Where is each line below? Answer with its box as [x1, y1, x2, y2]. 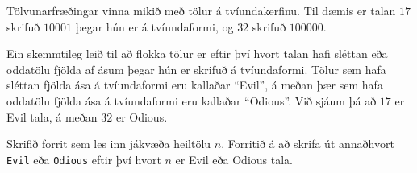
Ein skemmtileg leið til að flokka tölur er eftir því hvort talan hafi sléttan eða [6, 45, 388, 62]
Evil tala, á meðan [6, 108, 98, 125]
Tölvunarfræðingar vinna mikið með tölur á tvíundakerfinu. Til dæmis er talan [6, 2, 396, 19]
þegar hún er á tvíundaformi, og [75, 18, 234, 35]
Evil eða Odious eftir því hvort [6, 150, 161, 167]
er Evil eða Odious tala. [175, 150, 293, 167]
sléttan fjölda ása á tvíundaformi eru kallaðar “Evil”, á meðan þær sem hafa [6, 76, 383, 93]
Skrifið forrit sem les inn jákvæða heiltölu [6, 135, 211, 152]
